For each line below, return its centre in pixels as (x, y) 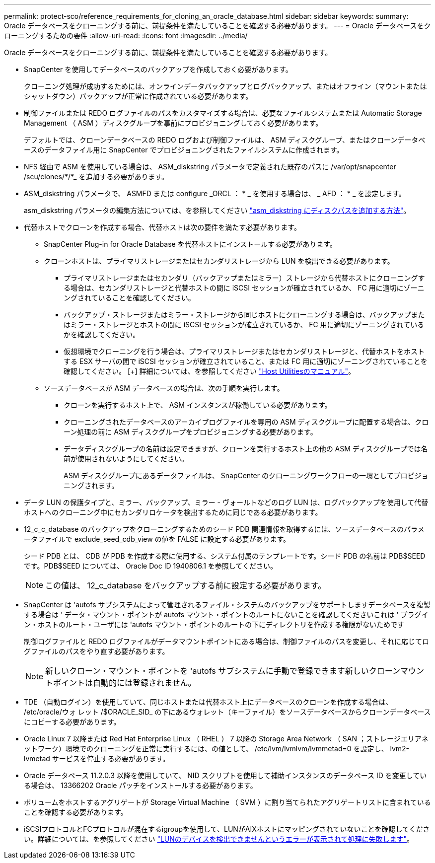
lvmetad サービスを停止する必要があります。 (97, 758)
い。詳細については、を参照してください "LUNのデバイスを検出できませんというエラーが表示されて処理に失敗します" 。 (219, 839)
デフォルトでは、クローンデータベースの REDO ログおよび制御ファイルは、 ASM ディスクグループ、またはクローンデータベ (225, 140)
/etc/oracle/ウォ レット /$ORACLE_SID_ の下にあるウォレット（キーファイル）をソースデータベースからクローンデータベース (227, 712)
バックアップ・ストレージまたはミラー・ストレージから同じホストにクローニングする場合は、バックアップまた (244, 315)
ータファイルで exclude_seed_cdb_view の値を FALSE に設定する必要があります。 (157, 539)
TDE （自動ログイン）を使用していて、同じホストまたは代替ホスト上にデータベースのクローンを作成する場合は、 (208, 702)
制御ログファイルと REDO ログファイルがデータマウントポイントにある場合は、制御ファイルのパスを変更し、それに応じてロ (227, 641)
